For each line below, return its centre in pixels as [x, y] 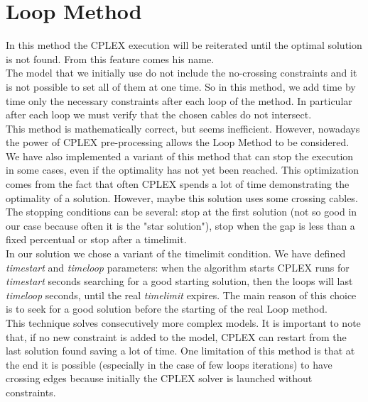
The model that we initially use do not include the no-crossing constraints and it [182, 73]
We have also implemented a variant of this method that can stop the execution [180, 156]
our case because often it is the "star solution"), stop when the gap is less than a [180, 225]
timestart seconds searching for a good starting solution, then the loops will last [179, 281]
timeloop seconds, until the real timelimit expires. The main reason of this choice [181, 295]
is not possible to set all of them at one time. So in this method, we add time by [181, 86]
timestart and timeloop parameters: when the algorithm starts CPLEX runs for [178, 267]
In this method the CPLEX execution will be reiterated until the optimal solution [184, 45]
